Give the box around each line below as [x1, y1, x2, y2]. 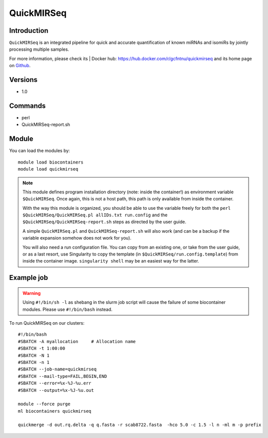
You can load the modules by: [9, 148, 70, 154]
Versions [9, 76, 38, 84]
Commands [9, 101, 46, 110]
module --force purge [18, 401, 70, 407]
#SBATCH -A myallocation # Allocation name [18, 339, 136, 344]
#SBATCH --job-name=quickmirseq [18, 366, 97, 372]
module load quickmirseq [18, 167, 78, 172]
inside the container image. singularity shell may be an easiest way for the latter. [22, 258, 200, 264]
